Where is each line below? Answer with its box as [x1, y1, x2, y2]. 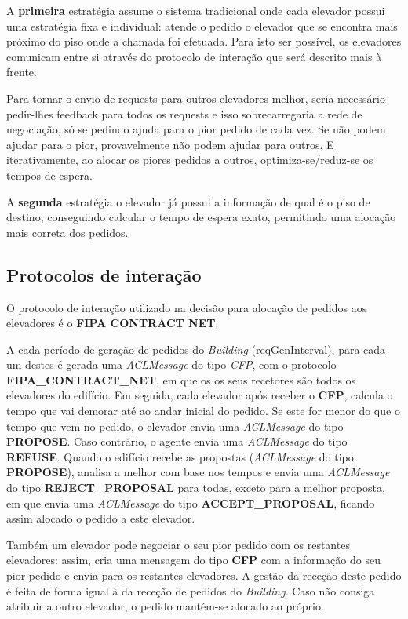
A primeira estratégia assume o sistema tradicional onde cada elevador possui [6, 2, 385, 18]
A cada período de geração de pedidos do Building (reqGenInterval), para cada [6, 340, 386, 357]
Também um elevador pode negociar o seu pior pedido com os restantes [6, 536, 350, 552]
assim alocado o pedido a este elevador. [6, 510, 195, 526]
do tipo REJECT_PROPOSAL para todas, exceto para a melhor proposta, [6, 479, 385, 496]
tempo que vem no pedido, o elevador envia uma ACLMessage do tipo [6, 417, 344, 434]
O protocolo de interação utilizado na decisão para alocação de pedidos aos [6, 299, 367, 315]
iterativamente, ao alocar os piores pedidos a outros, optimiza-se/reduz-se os [6, 151, 373, 168]
